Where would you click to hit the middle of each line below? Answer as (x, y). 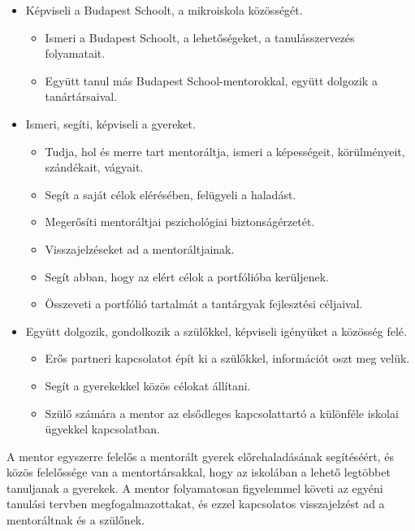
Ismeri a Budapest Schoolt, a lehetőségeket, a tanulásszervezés (200, 37)
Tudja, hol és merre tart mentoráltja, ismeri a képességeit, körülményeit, (225, 151)
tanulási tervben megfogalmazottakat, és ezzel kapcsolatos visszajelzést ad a (196, 504)
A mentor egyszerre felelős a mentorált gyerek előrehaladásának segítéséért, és (201, 456)
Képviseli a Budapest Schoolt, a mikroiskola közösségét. (164, 10)
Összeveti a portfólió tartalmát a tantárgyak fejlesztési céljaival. (204, 304)
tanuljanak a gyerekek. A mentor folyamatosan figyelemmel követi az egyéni (195, 487)
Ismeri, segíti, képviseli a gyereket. (110, 123)
